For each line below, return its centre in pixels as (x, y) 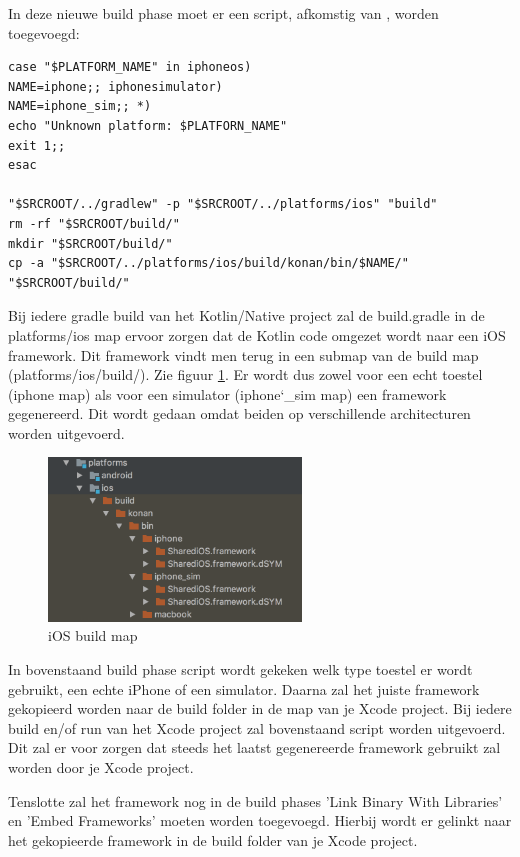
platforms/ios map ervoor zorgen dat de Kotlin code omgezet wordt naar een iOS (257, 334)
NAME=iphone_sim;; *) (80, 106)
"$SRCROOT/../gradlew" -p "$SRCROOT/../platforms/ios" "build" (223, 204)
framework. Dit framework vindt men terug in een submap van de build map (243, 354)
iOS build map (93, 635)
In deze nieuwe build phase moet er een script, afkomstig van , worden (223, 13)
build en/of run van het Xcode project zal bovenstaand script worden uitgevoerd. (257, 727)
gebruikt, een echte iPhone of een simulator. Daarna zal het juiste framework (244, 688)
